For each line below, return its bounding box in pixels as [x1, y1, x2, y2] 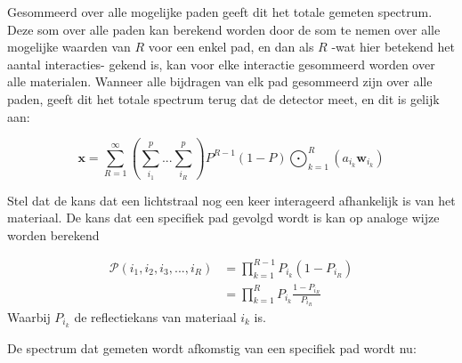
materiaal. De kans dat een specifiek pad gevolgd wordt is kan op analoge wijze [7, 208, 440, 227]
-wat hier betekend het [331, 37, 455, 56]
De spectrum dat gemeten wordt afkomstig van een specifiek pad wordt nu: [7, 338, 417, 357]
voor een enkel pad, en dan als [148, 37, 314, 56]
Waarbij [7, 307, 51, 326]
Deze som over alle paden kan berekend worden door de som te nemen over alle [7, 20, 441, 38]
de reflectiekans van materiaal [74, 307, 237, 326]
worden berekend [7, 225, 100, 244]
